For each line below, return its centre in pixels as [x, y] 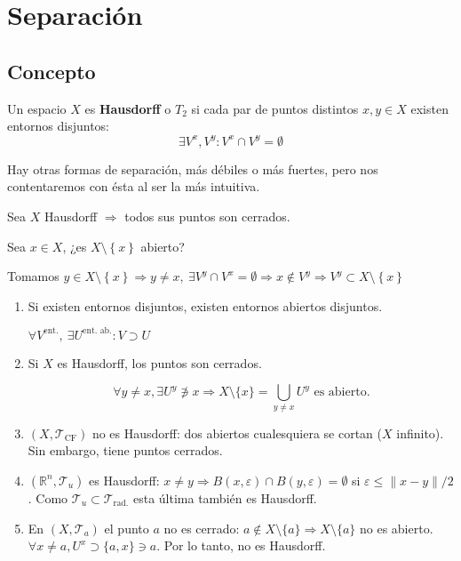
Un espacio [37, 108]
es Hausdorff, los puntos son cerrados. [159, 362]
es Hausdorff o [128, 108]
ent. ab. [97, 331]
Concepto [52, 71]
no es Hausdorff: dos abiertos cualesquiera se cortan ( [237, 433]
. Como [48, 497]
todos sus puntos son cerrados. [207, 216]
